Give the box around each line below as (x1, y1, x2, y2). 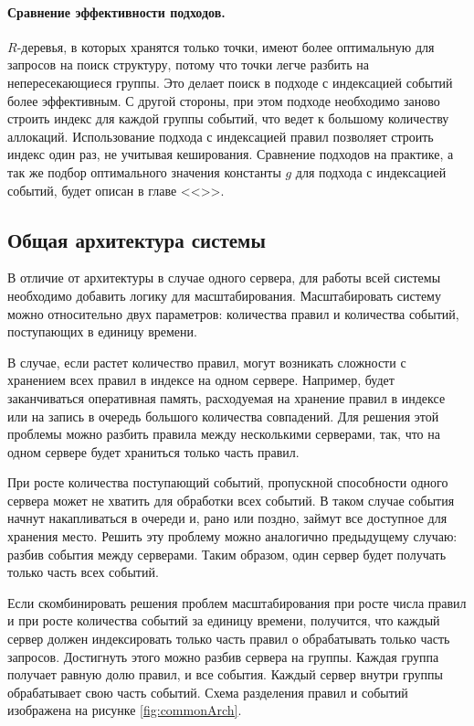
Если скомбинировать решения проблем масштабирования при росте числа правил (7, 593, 467, 612)
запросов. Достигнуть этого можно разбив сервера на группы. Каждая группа (7, 646, 439, 666)
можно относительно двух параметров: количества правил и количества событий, (7, 304, 459, 323)
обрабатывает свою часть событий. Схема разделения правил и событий (7, 682, 408, 701)
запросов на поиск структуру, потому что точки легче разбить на (7, 55, 369, 74)
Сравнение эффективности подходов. (7, 2, 226, 21)
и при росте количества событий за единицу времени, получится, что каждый (7, 611, 440, 630)
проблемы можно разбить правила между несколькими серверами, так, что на (7, 424, 440, 443)
